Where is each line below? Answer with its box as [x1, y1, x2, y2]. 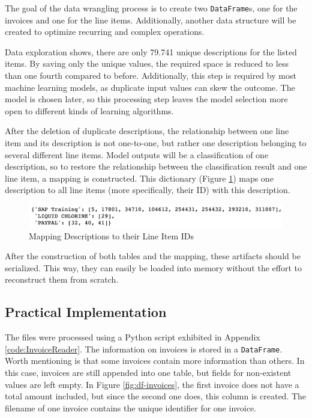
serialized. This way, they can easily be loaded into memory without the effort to [5, 261, 302, 274]
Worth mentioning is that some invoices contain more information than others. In [5, 354, 305, 367]
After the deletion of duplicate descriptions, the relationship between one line [5, 124, 289, 137]
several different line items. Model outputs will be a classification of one [5, 148, 269, 161]
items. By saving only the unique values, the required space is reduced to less [5, 57, 289, 70]
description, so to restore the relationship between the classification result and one [5, 160, 307, 173]
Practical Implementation [5, 303, 167, 321]
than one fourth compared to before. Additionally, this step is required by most [5, 69, 296, 82]
